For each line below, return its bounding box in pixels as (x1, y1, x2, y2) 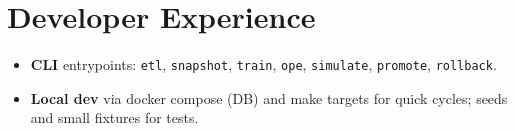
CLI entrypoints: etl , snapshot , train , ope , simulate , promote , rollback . (30, 54, 497, 75)
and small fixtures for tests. (30, 107, 199, 128)
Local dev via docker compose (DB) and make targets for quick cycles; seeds (30, 87, 508, 108)
